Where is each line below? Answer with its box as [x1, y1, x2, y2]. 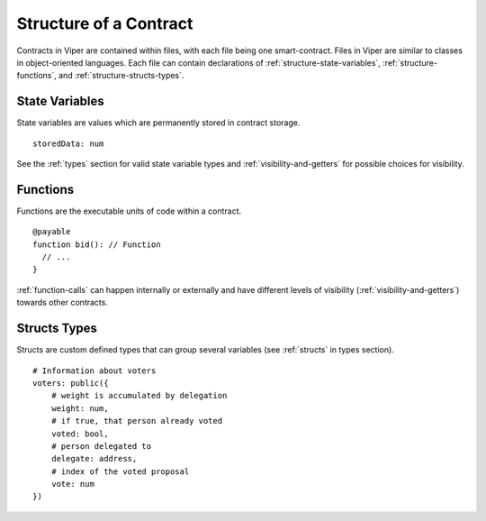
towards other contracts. [16, 297, 108, 308]
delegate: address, [50, 453, 138, 464]
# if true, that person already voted [50, 416, 223, 426]
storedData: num [32, 138, 104, 149]
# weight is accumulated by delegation [50, 390, 228, 401]
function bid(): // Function [32, 239, 161, 250]
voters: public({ [32, 378, 109, 388]
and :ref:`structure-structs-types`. [58, 70, 184, 81]
